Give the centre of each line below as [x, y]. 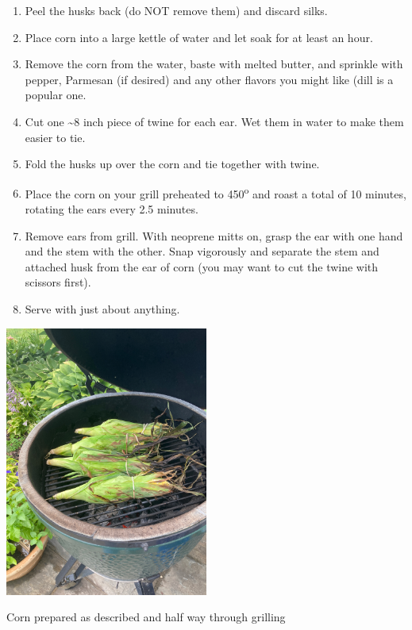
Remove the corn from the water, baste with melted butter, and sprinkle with [214, 64]
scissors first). [58, 282]
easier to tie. [55, 137]
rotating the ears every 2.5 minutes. [112, 209]
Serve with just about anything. [102, 308]
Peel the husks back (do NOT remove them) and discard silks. [176, 10]
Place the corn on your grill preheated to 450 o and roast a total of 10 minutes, [216, 192]
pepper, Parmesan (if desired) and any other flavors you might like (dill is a [209, 79]
